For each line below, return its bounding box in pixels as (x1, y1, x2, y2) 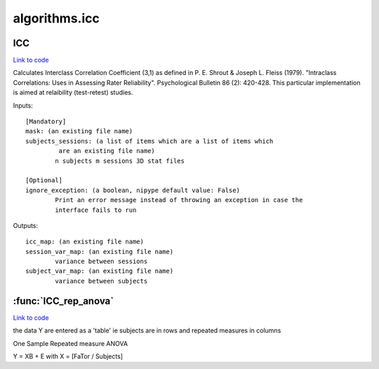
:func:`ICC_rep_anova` (13, 295, 114, 307)
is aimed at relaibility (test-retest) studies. (13, 88, 133, 97)
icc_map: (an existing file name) (25, 238, 144, 246)
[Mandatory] (25, 118, 67, 126)
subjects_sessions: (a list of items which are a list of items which (25, 137, 274, 145)
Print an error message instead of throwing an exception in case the (55, 196, 303, 204)
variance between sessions (55, 257, 148, 266)
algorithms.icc (13, 11, 100, 26)
